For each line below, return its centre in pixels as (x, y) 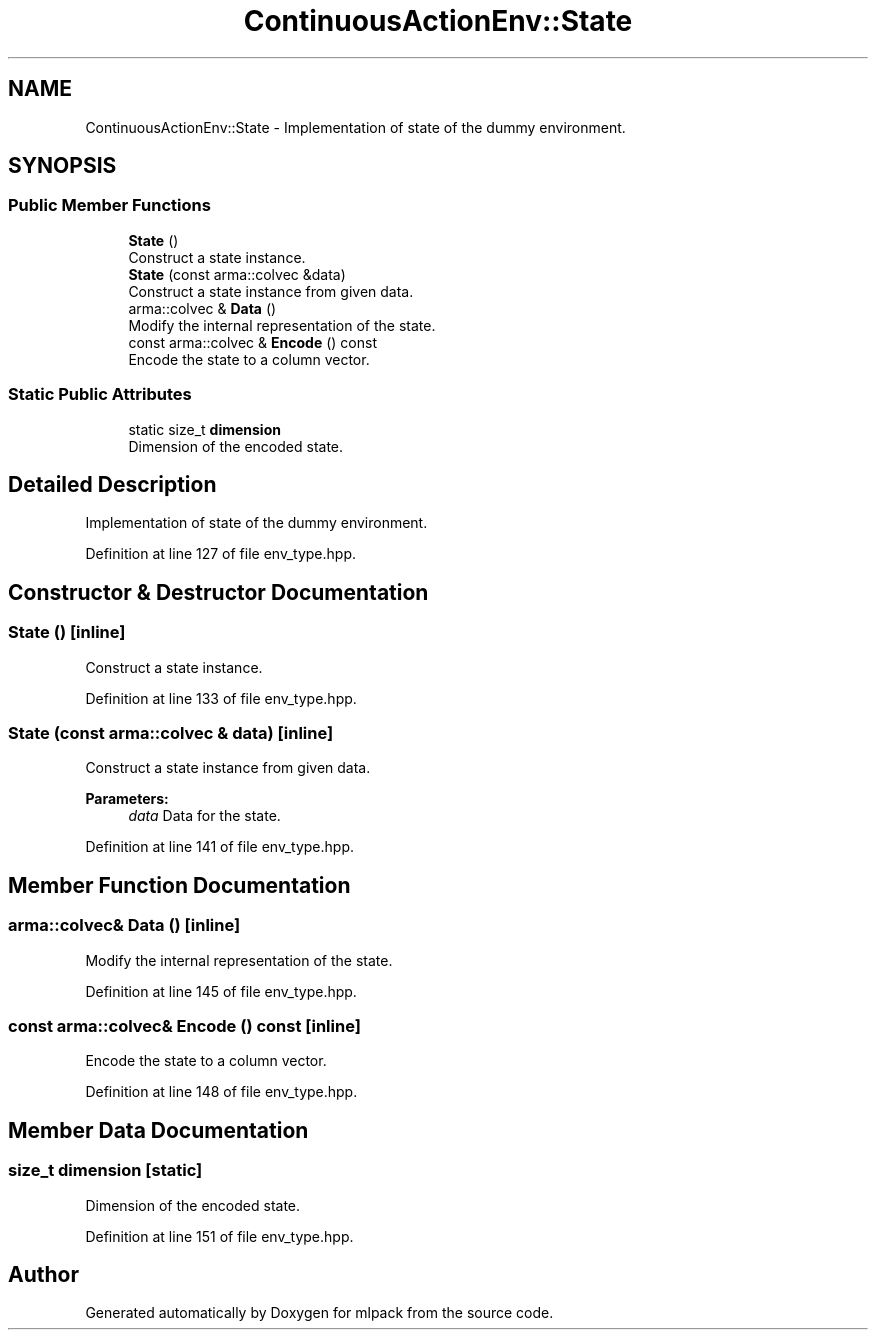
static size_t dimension (204, 429)
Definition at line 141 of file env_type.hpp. (219, 847)
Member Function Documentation (179, 885)
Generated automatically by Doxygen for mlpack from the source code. (319, 1313)
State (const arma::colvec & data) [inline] (171, 733)
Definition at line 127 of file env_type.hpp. (220, 554)
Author (43, 1274)
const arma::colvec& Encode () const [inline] (184, 1025)
